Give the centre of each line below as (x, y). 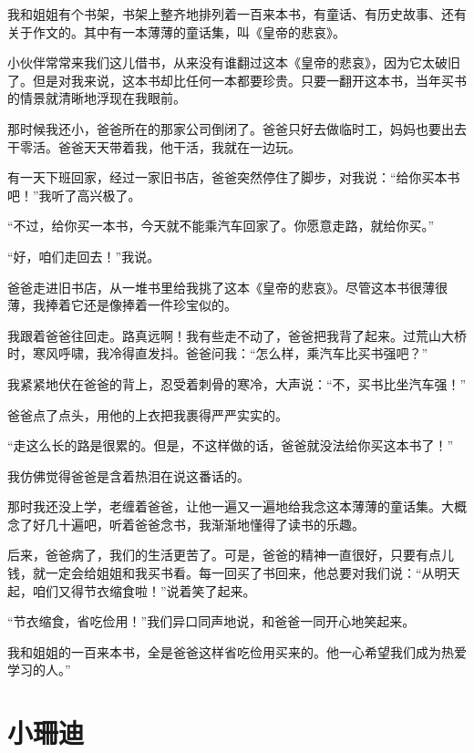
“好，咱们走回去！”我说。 (84, 256)
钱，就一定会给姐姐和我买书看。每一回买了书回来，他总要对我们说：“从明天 (234, 573)
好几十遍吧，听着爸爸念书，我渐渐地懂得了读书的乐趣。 (198, 524)
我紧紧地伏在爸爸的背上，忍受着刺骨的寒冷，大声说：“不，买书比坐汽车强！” (237, 383)
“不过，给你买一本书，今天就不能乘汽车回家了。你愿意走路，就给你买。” (221, 226)
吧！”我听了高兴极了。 (74, 195)
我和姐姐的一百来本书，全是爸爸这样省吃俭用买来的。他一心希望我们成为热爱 (237, 651)
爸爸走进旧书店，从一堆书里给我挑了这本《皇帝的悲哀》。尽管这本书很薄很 (227, 287)
